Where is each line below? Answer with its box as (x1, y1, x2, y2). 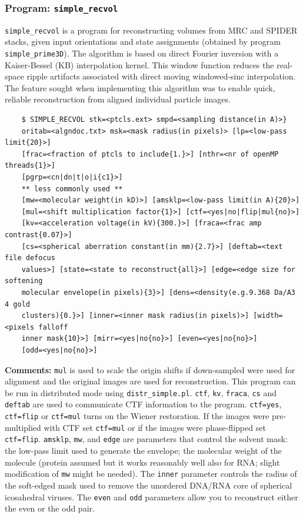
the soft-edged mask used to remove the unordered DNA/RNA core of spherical (5, 479, 292, 491)
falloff (38, 323, 68, 331)
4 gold (5, 300, 30, 308)
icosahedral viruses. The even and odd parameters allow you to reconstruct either (5, 490, 298, 503)
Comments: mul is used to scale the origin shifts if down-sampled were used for (5, 363, 295, 376)
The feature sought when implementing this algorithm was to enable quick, (5, 81, 275, 94)
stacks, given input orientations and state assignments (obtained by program (5, 35, 281, 48)
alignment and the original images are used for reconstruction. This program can (5, 375, 296, 387)
